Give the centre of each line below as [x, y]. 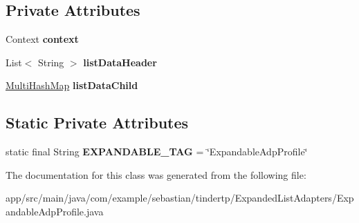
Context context [42, 39]
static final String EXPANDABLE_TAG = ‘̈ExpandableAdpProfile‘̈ [157, 152]
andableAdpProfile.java [55, 211]
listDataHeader [120, 62]
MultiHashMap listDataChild [72, 85]
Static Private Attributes [97, 123]
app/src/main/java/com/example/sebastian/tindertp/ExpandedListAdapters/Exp [180, 198]
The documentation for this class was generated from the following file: [156, 174]
